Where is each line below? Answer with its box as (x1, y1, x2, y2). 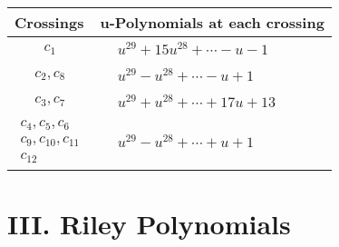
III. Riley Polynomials (7, 204, 291, 242)
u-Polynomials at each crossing (100, 12, 324, 33)
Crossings (15, 12, 84, 33)
